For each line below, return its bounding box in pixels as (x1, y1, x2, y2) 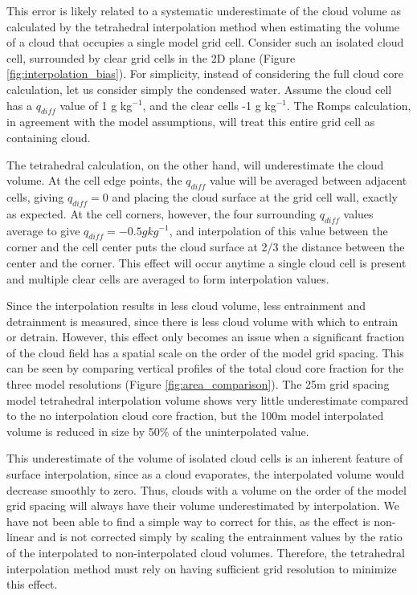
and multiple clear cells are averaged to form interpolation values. (6, 270, 329, 287)
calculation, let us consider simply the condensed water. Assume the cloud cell (6, 80, 392, 97)
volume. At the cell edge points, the (6, 172, 182, 189)
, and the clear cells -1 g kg (142, 96, 276, 113)
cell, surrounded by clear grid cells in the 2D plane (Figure (6, 49, 296, 66)
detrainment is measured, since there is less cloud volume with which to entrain (6, 312, 399, 329)
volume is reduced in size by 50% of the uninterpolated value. (6, 422, 309, 439)
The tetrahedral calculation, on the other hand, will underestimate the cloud (6, 156, 384, 173)
